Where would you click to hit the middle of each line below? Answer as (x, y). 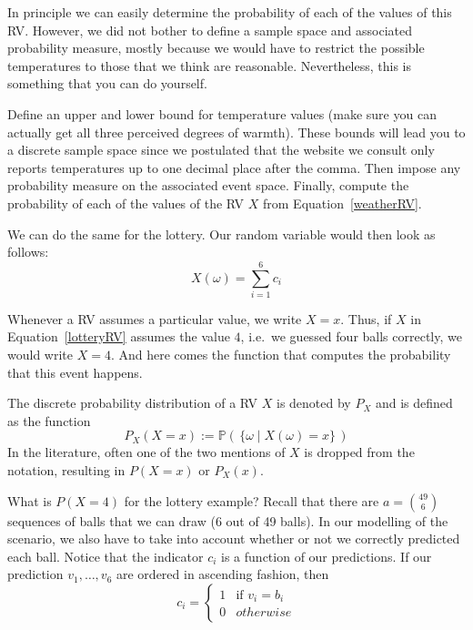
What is (30, 500)
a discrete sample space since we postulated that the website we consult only (221, 150)
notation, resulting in (66, 470)
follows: (28, 252)
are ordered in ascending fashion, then (222, 574)
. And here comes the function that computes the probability (281, 355)
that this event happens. (75, 372)
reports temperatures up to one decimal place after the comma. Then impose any (234, 167)
